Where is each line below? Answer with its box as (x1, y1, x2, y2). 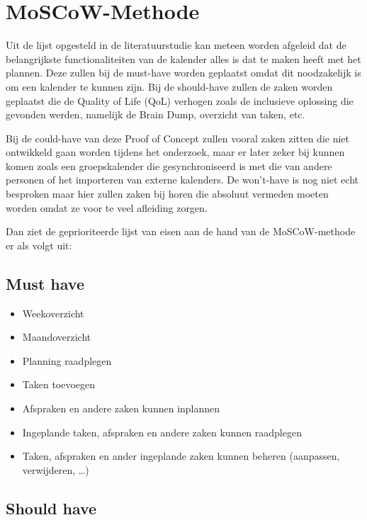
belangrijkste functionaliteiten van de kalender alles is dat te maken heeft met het (6, 51, 361, 66)
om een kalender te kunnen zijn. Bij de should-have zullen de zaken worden (6, 79, 333, 94)
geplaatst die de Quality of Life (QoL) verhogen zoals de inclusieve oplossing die (6, 93, 354, 108)
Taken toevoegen (22, 377, 96, 392)
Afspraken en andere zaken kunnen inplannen (22, 401, 220, 416)
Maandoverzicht (22, 329, 91, 344)
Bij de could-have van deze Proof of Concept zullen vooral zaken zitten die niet (6, 130, 350, 145)
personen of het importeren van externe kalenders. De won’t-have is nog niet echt (6, 172, 358, 187)
